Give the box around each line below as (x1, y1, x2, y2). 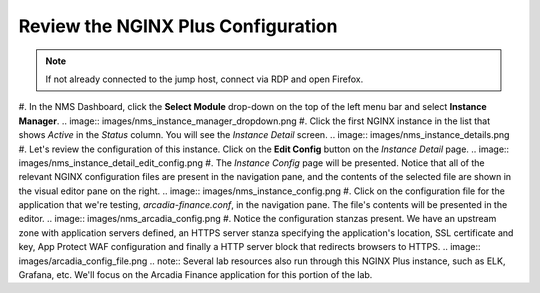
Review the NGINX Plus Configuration (18, 15, 338, 37)
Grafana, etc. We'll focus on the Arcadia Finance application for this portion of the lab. (18, 269, 373, 281)
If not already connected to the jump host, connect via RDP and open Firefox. (45, 73, 364, 85)
